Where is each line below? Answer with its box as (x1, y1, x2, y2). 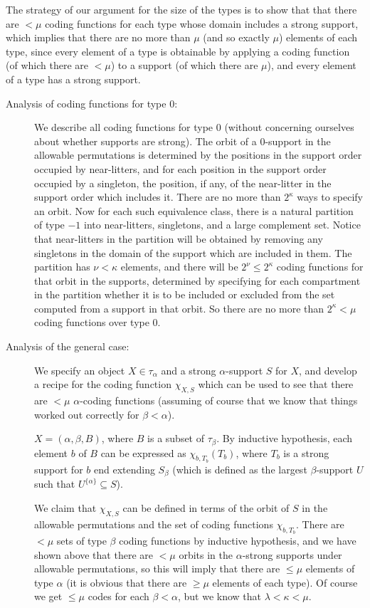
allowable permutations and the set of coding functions (34, 516, 273, 531)
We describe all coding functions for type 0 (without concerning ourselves (34, 120, 354, 135)
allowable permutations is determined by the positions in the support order (34, 147, 362, 162)
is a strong (283, 445, 329, 460)
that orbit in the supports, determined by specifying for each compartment (34, 273, 361, 288)
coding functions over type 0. (34, 315, 161, 330)
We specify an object (34, 362, 125, 377)
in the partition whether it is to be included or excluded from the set (34, 287, 335, 302)
